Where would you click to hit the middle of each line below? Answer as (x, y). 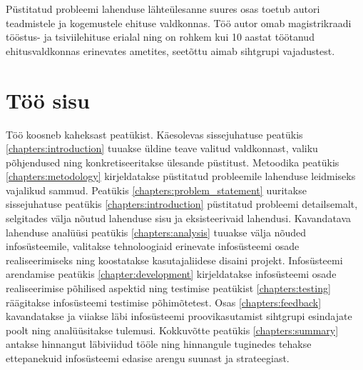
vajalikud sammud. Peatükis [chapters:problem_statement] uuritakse (156, 190)
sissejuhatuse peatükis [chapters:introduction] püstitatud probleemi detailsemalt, (182, 204)
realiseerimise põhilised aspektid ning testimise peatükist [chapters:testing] (168, 288)
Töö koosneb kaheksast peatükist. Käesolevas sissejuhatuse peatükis (154, 134)
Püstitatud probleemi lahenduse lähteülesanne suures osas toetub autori (163, 9)
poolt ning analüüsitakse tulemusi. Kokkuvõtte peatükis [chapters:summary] (172, 330)
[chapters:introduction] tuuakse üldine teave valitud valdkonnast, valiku (162, 148)
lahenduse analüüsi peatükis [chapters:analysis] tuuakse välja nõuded (156, 232)
